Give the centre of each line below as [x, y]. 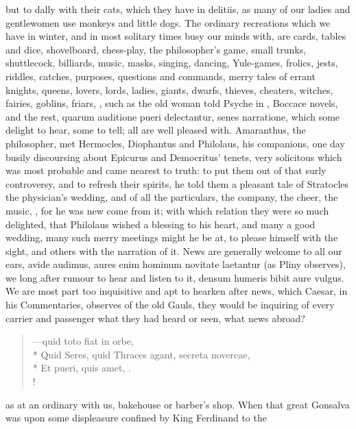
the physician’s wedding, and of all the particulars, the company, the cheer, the [172, 197]
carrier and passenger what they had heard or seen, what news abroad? [155, 318]
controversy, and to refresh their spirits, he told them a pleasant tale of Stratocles [177, 183]
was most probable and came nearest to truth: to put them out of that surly [166, 170]
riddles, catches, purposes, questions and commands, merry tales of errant [161, 76]
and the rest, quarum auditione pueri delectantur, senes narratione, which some [173, 116]
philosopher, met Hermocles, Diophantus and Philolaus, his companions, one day [175, 143]
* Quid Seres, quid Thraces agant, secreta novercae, [141, 354]
